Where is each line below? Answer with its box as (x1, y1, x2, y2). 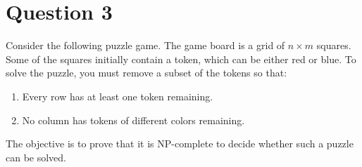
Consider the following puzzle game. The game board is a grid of (6, 38, 285, 53)
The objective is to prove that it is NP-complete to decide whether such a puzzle (6, 136, 354, 151)
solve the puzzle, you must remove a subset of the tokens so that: (6, 65, 287, 80)
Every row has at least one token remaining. (22, 88, 213, 103)
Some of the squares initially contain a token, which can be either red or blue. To (6, 51, 356, 66)
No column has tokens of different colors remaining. (22, 112, 245, 127)
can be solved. (6, 149, 67, 164)
